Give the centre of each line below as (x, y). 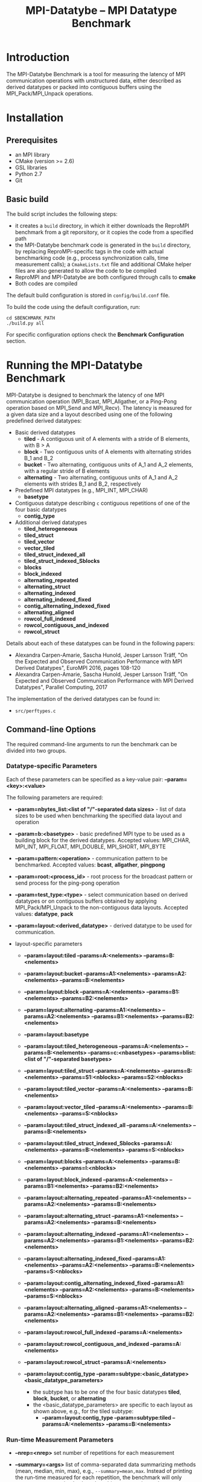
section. (16, 341)
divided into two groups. (36, 750)
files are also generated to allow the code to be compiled (86, 270)
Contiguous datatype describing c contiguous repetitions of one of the (102, 503)
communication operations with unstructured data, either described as (94, 80)
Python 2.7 (28, 174)
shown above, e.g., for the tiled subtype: (83, 1411)
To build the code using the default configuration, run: (73, 307)
